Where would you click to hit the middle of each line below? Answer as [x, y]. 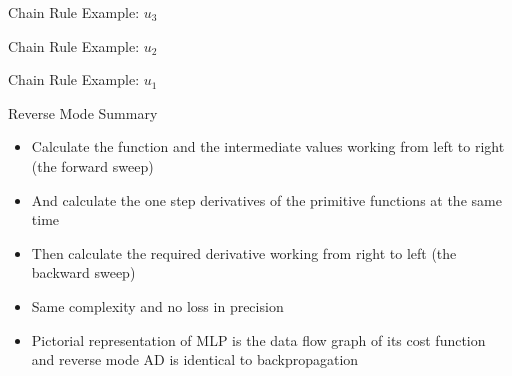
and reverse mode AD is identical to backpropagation [195, 359]
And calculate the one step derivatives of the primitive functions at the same [266, 199]
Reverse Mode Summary [83, 112]
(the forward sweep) [92, 165]
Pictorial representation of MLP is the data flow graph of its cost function [258, 339]
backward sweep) [83, 272]
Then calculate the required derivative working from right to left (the [244, 252]
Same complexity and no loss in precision [157, 305]
